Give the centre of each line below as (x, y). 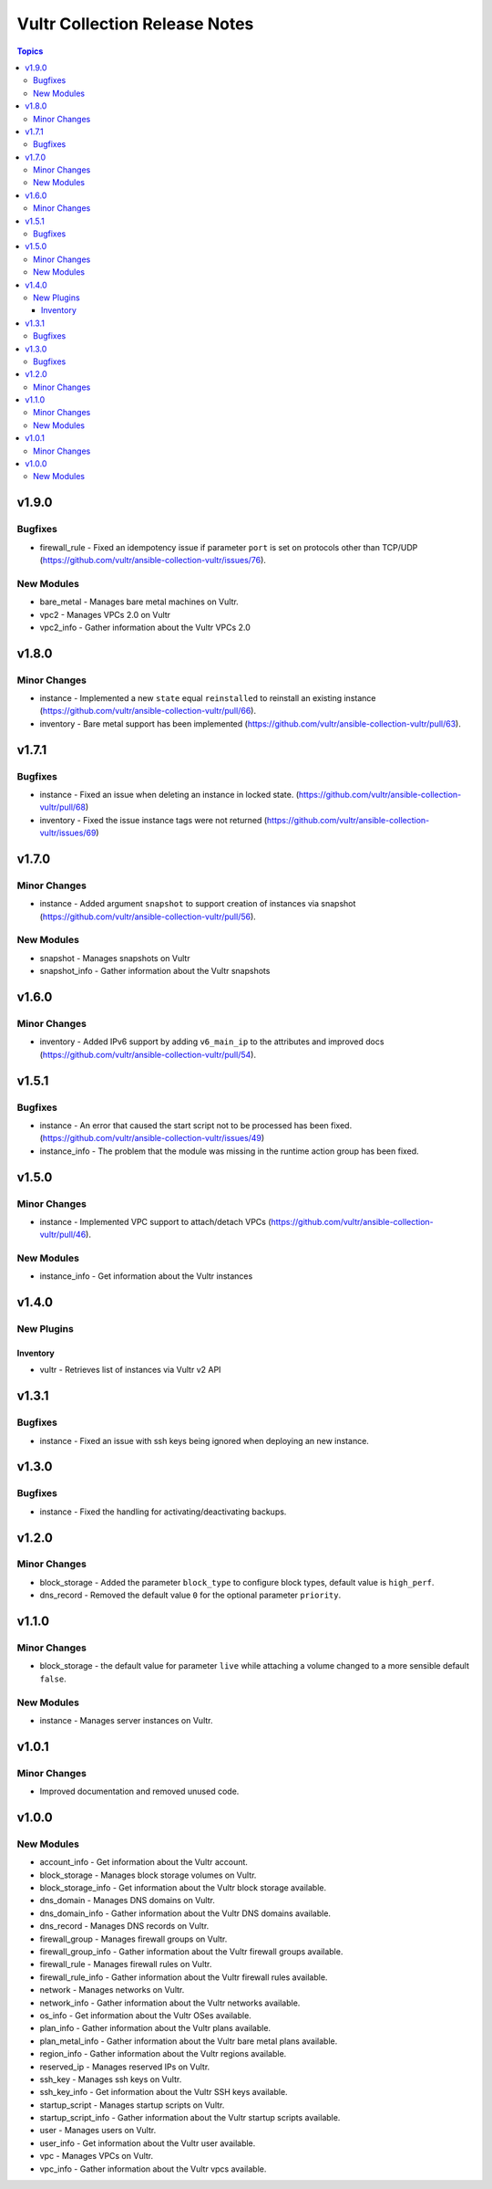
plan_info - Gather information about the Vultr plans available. (155, 2028)
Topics (30, 51)
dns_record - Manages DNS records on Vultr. (124, 1926)
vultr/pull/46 (63, 1235)
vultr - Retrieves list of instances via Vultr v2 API (130, 1370)
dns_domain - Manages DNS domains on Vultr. (128, 1901)
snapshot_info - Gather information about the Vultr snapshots (155, 971)
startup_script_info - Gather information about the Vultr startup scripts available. (190, 2118)
